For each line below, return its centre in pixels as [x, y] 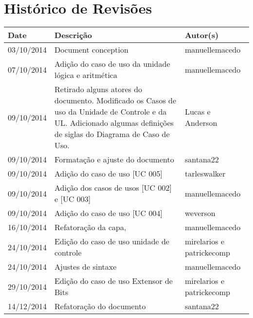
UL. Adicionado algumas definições [114, 123]
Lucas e [198, 112]
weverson [200, 213]
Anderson [201, 123]
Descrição [73, 35]
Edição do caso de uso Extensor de [114, 281]
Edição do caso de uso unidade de [112, 241]
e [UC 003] [73, 199]
